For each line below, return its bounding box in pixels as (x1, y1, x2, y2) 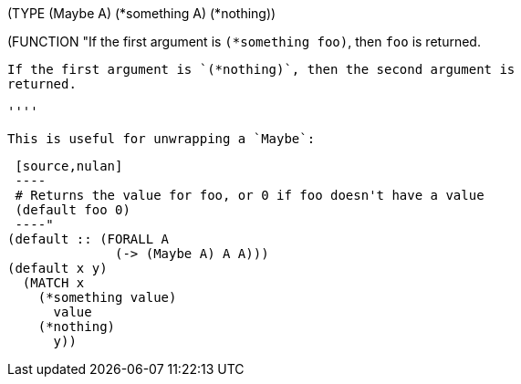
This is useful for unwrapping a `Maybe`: (7, 131, 316, 146)
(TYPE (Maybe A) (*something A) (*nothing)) (7, 5, 276, 21)
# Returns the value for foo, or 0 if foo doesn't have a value (15, 188, 485, 202)
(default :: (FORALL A (7, 232, 170, 246)
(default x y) (7, 261, 108, 275)
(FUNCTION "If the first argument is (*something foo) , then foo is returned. (7, 34, 481, 49)
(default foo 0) (15, 202, 130, 217)
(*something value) (37, 290, 177, 305)
